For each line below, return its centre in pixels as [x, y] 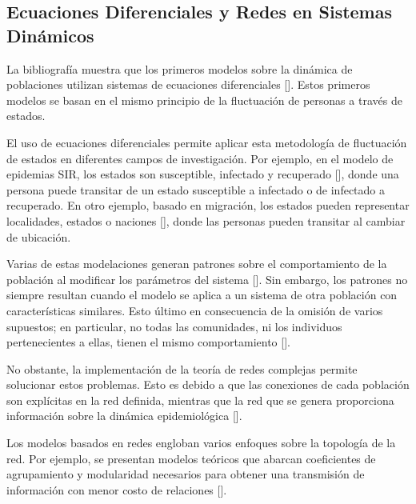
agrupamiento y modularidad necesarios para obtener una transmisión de [186, 474]
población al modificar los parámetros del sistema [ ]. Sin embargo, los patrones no [207, 279]
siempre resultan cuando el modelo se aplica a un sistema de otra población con [202, 295]
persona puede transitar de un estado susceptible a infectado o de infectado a [196, 189]
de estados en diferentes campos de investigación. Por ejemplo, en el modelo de [200, 158]
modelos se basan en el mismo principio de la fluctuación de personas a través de [204, 100]
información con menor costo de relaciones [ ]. [117, 489]
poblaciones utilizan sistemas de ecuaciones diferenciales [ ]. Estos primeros [188, 84]
